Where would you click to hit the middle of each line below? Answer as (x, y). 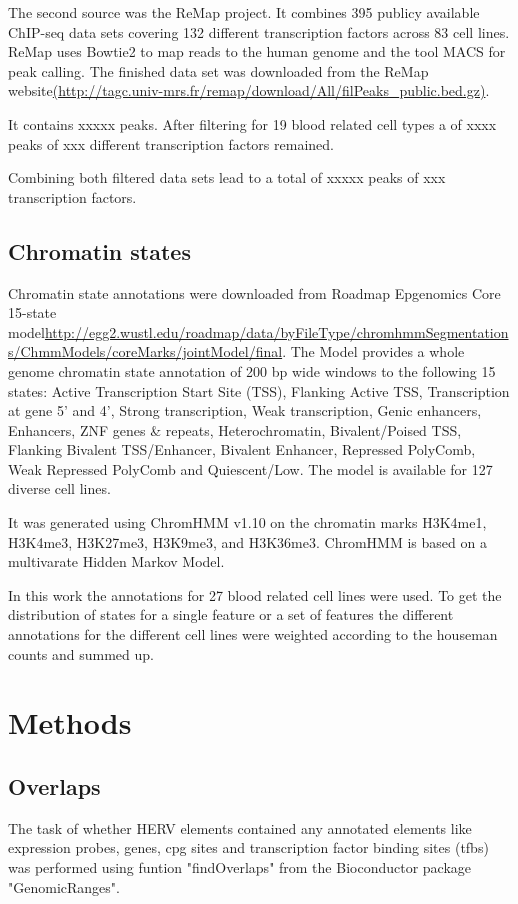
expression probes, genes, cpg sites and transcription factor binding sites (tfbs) (248, 847)
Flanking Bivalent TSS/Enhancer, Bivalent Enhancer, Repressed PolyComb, (242, 449)
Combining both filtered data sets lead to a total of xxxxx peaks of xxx (227, 177)
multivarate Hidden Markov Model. (116, 561)
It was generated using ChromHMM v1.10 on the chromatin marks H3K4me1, (247, 522)
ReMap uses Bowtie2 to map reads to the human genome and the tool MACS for (257, 51)
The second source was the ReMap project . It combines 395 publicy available (244, 12)
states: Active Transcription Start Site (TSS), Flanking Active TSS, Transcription (259, 390)
